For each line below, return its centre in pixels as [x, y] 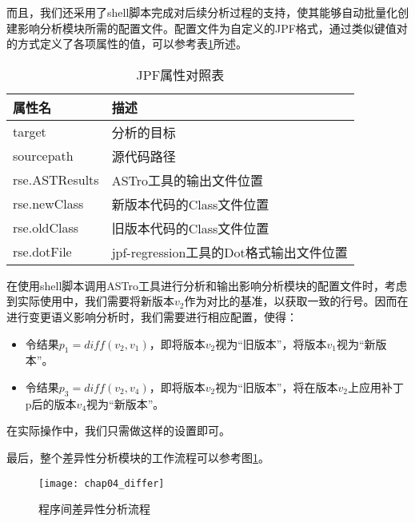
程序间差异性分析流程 [94, 509]
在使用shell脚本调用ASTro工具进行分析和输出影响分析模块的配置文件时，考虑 [207, 285]
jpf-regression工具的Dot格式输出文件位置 [229, 252]
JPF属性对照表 [180, 74]
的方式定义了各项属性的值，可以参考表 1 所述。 [127, 44]
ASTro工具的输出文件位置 [188, 180]
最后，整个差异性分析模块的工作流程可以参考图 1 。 [138, 457]
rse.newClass [48, 204]
